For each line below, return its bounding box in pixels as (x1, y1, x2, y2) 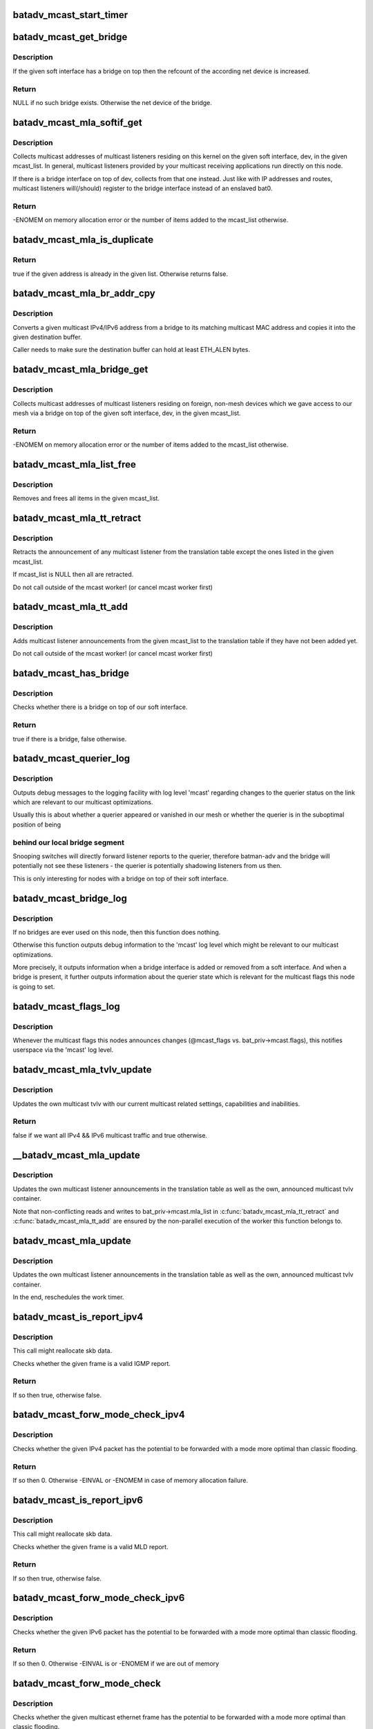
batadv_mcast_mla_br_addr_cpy (12, 288, 155, 299)
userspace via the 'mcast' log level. (12, 1046, 114, 1054)
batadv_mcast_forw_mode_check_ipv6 (12, 1592, 185, 1604)
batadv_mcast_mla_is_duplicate (12, 234, 154, 246)
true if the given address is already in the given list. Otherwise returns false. (12, 270, 228, 278)
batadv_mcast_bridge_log (12, 892, 127, 904)
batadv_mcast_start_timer (12, 9, 128, 21)
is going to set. (12, 982, 55, 990)
